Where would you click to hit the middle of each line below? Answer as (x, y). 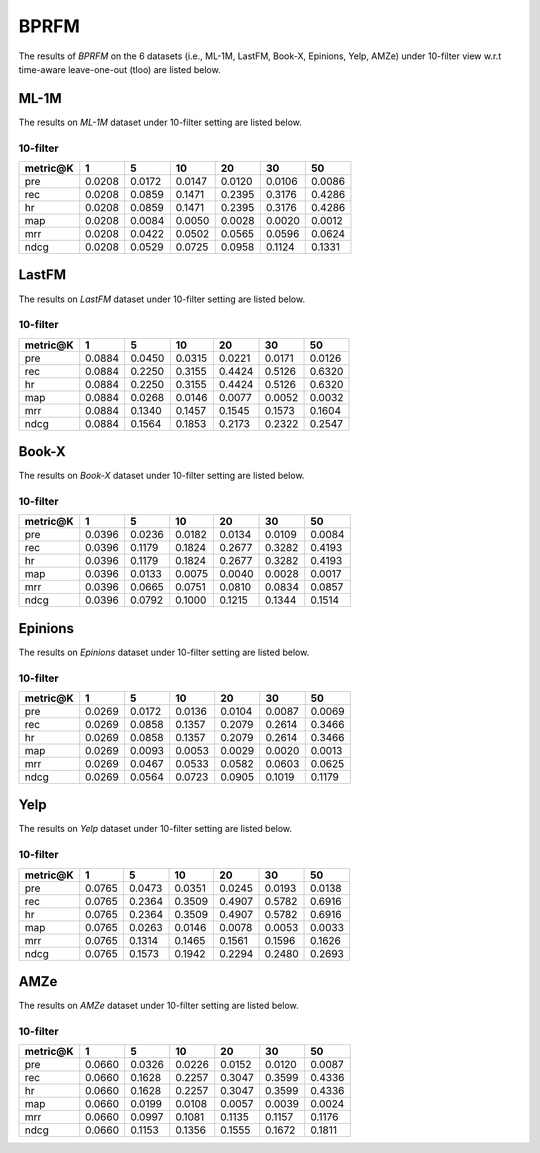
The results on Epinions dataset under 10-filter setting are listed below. (164, 652)
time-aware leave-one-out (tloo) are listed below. (119, 69)
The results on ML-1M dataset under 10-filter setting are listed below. (160, 122)
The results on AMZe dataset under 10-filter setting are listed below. (158, 1006)
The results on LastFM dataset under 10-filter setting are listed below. (161, 299)
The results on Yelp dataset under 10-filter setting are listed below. (155, 829)
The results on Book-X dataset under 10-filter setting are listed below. (161, 476)
